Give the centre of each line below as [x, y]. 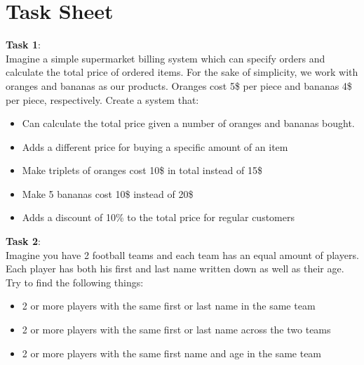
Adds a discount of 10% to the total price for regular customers [159, 217]
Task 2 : [23, 241]
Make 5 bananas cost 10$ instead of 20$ [108, 193]
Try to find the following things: [75, 282]
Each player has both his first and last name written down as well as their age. [175, 268]
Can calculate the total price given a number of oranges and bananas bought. [188, 123]
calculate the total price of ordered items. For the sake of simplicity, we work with [182, 72]
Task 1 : [23, 45]
